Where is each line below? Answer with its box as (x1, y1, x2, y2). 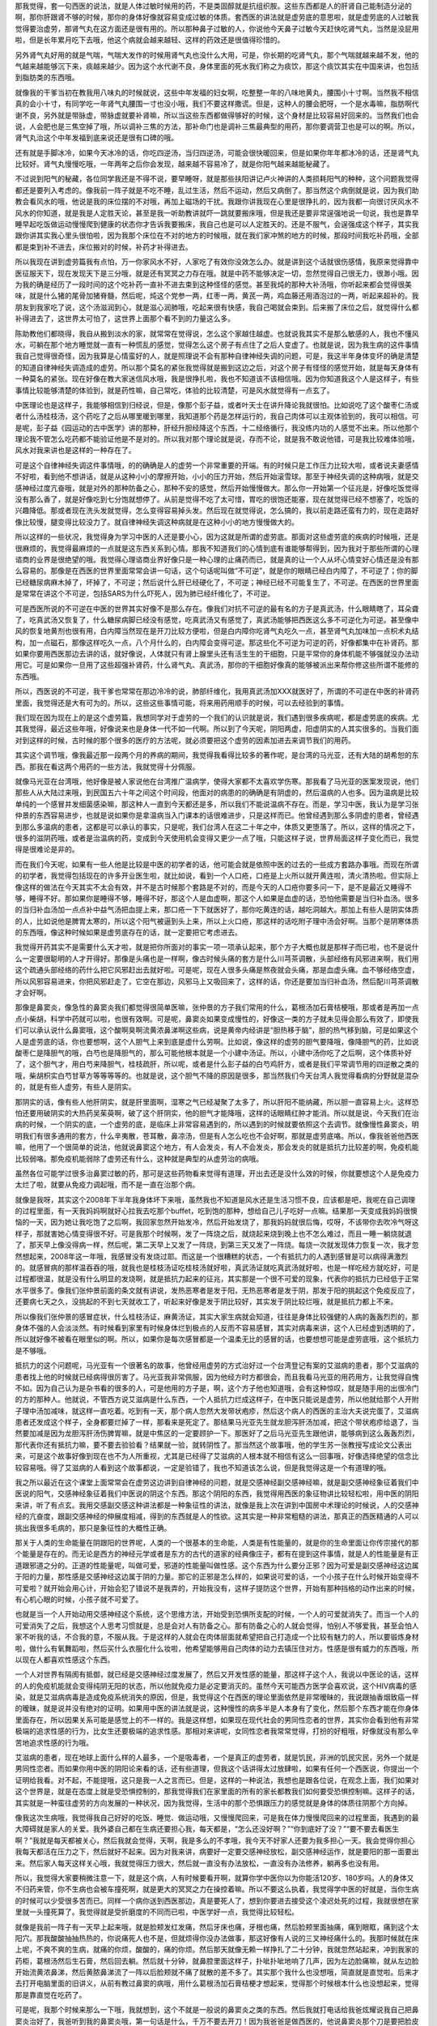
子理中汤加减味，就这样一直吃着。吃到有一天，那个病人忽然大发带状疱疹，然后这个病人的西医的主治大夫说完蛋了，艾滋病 (15, 1406, 419, 1416)
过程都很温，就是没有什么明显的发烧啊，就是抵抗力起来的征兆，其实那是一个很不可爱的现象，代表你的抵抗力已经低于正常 (15, 1274, 419, 1284)
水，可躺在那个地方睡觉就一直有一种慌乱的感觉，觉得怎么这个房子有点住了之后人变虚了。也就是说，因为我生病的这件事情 (15, 340, 419, 349)
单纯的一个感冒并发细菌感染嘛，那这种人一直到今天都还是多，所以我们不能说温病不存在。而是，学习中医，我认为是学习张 (15, 799, 419, 809)
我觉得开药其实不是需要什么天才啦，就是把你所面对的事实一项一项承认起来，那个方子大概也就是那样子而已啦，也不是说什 (15, 942, 419, 952)
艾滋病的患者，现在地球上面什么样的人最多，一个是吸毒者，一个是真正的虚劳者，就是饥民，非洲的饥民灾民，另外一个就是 (15, 1753, 419, 1763)
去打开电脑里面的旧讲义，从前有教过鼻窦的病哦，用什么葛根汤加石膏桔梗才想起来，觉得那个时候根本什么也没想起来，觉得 (15, 1978, 419, 1989)
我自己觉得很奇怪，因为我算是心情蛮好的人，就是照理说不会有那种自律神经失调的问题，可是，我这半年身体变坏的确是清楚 (15, 351, 419, 361)
